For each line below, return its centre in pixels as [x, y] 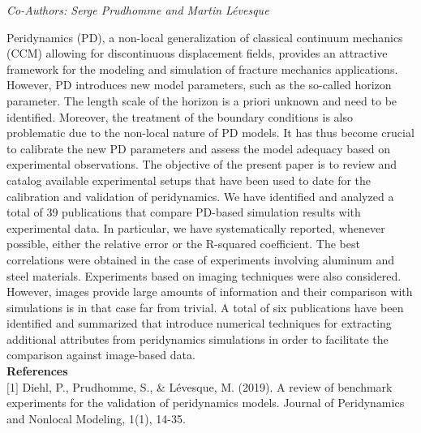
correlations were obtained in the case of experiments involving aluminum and [200, 259]
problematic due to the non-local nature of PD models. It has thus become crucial [210, 133]
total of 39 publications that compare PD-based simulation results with [184, 212]
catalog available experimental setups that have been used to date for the [189, 180]
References [37, 371]
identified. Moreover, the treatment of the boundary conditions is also [180, 116]
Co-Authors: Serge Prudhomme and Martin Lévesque [138, 10]
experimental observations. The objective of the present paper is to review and [202, 164]
